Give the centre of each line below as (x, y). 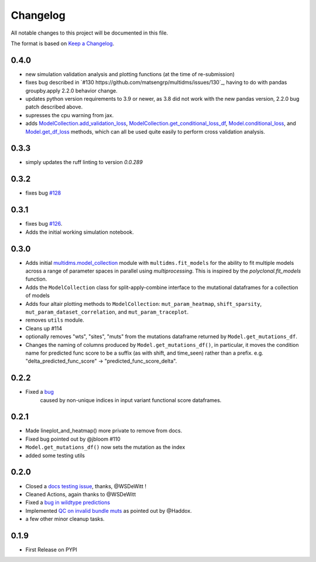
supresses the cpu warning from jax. (70, 115)
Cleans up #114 (44, 328)
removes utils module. (55, 320)
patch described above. (54, 107)
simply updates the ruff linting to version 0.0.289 (84, 162)
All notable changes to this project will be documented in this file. (90, 33)
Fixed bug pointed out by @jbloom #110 (73, 439)
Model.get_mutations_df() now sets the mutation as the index (105, 447)
